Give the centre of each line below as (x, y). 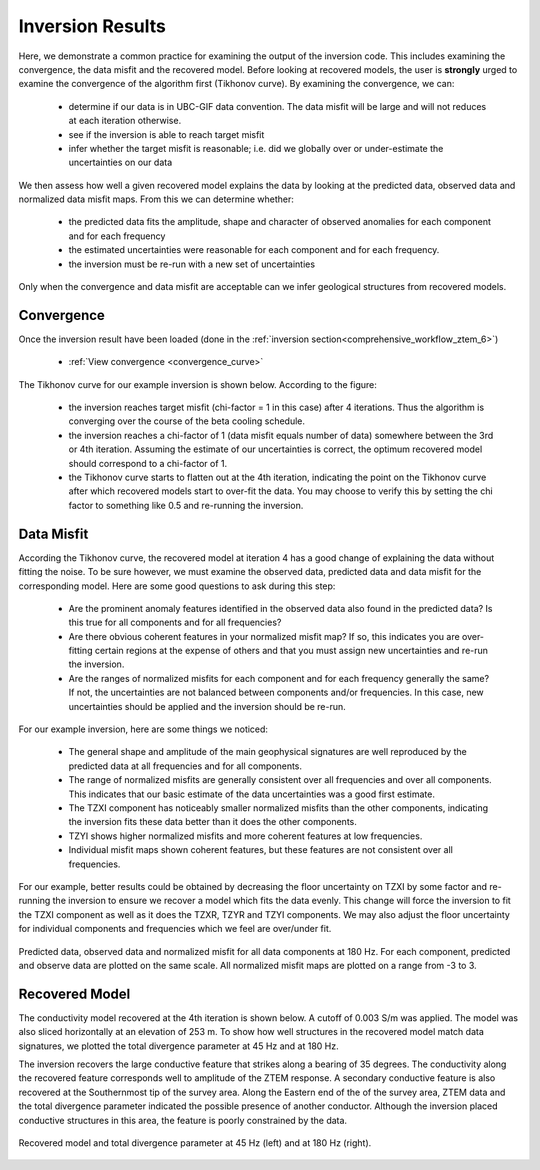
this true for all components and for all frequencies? (175, 622)
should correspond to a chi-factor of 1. (148, 463)
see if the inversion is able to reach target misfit (166, 134)
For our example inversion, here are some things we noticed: (143, 729)
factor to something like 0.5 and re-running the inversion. (186, 505)
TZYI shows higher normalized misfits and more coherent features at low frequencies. (245, 836)
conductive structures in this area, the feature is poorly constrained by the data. (183, 1120)
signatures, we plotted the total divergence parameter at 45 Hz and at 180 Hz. (178, 1046)
